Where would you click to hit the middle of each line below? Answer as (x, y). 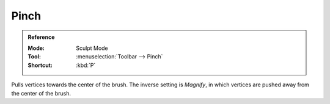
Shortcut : (40, 65)
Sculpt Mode (92, 48)
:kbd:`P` (86, 65)
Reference (41, 37)
